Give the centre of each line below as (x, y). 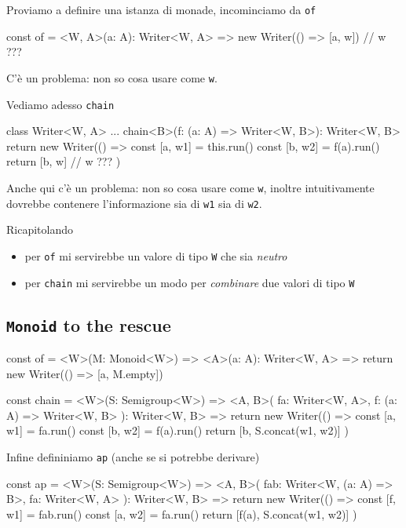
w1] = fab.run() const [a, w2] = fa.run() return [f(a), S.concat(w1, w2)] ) (182, 513)
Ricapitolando (40, 229)
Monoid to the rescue (89, 324)
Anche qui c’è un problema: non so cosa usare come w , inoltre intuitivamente (190, 187)
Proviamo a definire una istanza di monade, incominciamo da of (161, 9)
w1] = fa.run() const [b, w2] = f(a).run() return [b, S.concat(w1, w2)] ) (177, 430)
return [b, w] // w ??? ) (64, 161)
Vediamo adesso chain (60, 104)
